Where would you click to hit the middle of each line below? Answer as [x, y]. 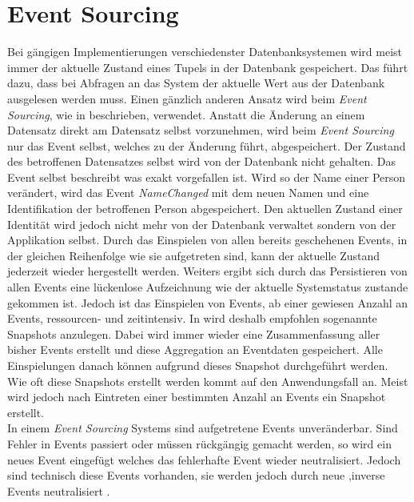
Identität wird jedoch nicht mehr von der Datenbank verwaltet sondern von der [202, 224]
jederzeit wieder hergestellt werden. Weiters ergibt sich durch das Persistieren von [207, 271]
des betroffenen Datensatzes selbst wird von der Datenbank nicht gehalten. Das [202, 161]
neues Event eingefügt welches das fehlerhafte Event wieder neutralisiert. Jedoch [204, 459]
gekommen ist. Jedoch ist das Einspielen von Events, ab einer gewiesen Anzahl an [208, 302]
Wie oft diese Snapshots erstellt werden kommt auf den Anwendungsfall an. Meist [208, 381]
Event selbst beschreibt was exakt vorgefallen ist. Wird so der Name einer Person [207, 177]
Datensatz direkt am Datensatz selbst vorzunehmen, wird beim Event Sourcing [201, 130]
